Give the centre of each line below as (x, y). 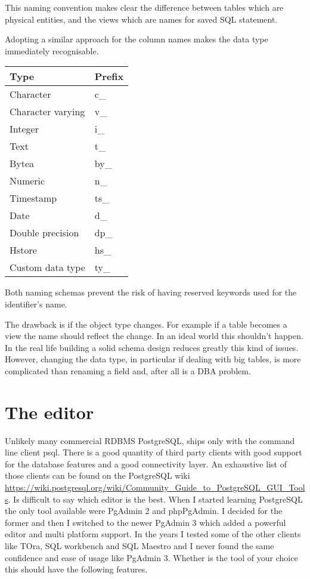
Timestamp (33, 198)
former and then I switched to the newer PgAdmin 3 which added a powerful (145, 522)
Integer (24, 129)
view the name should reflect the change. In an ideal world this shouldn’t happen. (154, 336)
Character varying (47, 112)
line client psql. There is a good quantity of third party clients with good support (154, 452)
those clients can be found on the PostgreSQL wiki (97, 475)
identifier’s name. (36, 304)
